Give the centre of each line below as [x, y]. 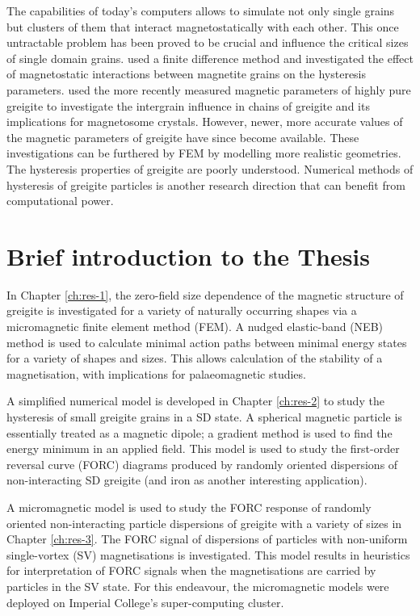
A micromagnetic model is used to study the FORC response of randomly [189, 507]
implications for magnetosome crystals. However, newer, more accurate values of [205, 122]
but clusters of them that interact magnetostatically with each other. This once [203, 26]
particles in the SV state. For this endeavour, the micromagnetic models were [198, 586]
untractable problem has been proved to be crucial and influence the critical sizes [208, 42]
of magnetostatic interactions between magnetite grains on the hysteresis [187, 74]
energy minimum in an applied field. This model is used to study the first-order [203, 448]
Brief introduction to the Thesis [189, 256]
